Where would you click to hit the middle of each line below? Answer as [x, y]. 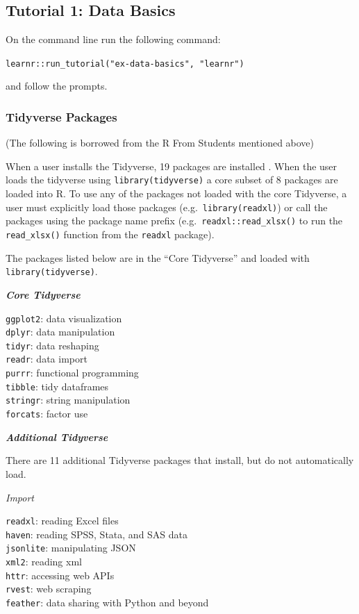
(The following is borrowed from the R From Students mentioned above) [160, 143]
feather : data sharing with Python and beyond [107, 603]
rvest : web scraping [49, 589]
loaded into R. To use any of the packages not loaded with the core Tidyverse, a [176, 193]
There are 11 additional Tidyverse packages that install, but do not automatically [180, 460]
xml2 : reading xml [44, 562]
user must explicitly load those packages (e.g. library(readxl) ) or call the [167, 207]
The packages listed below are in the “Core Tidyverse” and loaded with [158, 257]
